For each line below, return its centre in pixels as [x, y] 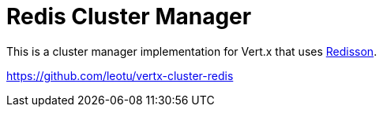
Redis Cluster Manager [129, 16]
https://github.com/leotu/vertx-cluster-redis [120, 75]
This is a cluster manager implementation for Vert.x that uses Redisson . [192, 51]
